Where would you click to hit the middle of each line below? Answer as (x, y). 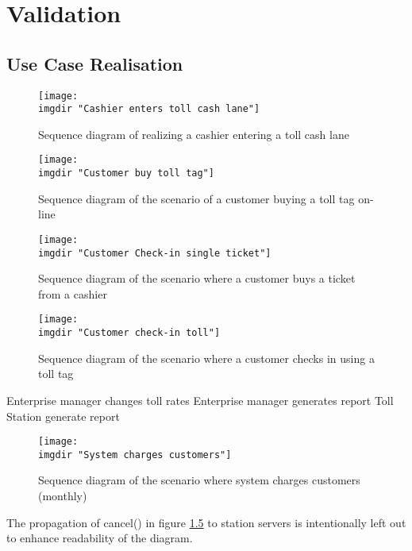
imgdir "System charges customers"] (135, 455)
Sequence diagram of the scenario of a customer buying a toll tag (196, 198)
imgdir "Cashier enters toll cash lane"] (149, 109)
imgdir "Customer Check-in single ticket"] (155, 253)
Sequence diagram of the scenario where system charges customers (199, 480)
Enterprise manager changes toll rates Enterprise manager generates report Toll (200, 400)
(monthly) (63, 496)
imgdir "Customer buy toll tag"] (126, 173)
